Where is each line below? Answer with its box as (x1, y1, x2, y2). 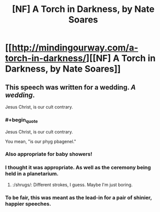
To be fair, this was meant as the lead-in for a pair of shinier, (5, 194, 152, 201)
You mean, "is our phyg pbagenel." (5, 138, 76, 144)
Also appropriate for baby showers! (5, 151, 93, 158)
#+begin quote (5, 116, 38, 124)
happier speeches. (5, 200, 52, 207)
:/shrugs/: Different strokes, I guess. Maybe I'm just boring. (12, 182, 133, 188)
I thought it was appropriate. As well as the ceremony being (5, 164, 151, 171)
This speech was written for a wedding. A (5, 83, 136, 92)
